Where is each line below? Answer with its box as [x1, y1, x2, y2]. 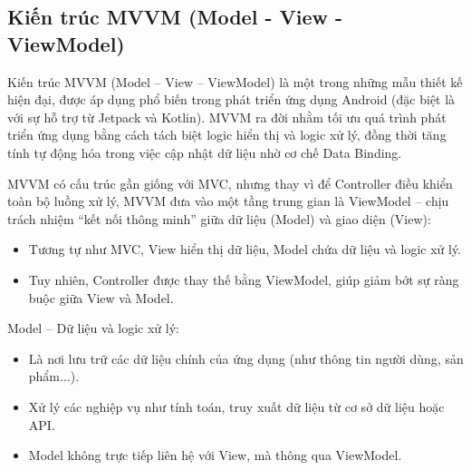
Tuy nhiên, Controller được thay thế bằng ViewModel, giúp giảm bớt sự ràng [28, 269, 459, 289]
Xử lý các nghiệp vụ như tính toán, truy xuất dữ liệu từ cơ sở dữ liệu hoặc [28, 397, 445, 416]
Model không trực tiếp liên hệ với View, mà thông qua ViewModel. [28, 446, 402, 465]
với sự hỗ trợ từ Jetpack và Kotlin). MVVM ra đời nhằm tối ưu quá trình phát [7, 107, 447, 126]
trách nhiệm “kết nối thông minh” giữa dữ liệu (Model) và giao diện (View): [7, 209, 431, 228]
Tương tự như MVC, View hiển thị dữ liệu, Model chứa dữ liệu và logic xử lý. [28, 240, 462, 259]
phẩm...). [28, 367, 80, 386]
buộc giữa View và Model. [28, 288, 174, 307]
